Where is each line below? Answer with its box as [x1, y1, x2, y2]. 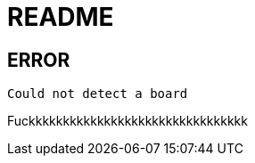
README [7, 2, 114, 32]
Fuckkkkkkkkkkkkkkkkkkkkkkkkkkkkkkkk [7, 113, 248, 129]
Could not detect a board [7, 86, 188, 102]
